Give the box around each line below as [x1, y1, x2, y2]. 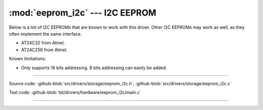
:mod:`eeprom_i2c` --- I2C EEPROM [9, 7, 157, 18]
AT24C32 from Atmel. [21, 40, 65, 46]
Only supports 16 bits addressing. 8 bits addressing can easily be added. [21, 65, 168, 71]
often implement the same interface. [9, 31, 82, 37]
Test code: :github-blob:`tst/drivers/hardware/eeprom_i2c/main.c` [9, 90, 141, 95]
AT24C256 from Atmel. [21, 47, 68, 53]
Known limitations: [9, 56, 46, 62]
